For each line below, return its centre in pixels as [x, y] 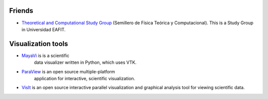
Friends [21, 11]
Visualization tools [38, 44]
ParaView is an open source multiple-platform [68, 71]
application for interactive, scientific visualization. [85, 78]
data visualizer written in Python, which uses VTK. [85, 62]
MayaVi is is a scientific [45, 55]
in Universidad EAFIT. [44, 29]
